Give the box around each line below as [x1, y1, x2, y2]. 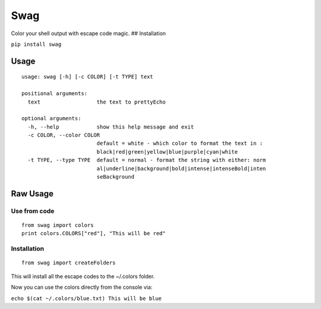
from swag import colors [21, 222, 94, 229]
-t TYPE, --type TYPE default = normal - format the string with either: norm [27, 157, 266, 164]
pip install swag [11, 40, 62, 48]
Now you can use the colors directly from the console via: [11, 283, 153, 291]
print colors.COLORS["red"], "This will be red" [21, 230, 166, 237]
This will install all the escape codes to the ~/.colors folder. [11, 273, 155, 280]
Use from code [11, 207, 55, 215]
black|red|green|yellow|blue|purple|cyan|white [96, 148, 238, 155]
